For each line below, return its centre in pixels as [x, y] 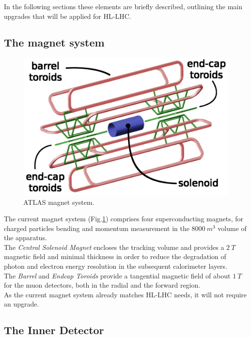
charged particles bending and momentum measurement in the [97, 228]
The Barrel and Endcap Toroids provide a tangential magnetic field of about [117, 275]
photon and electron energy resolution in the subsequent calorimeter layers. [116, 266]
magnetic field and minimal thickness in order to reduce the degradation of [115, 256]
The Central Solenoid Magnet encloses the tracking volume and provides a [114, 247]
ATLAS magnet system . [59, 202]
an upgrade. [22, 304]
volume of [232, 228]
